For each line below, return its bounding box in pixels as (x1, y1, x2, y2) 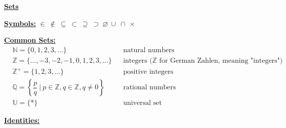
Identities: (4, 115, 40, 125)
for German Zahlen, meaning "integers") (159, 57, 283, 64)
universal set (123, 99, 162, 107)
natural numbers (123, 46, 175, 54)
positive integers (123, 68, 174, 76)
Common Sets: (4, 35, 56, 45)
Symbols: (4, 18, 36, 28)
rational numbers (123, 84, 176, 91)
